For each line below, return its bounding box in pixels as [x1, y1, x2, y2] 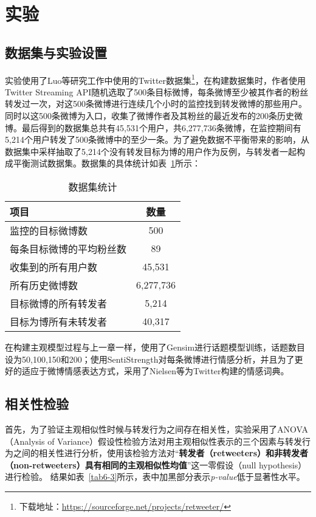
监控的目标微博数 [10, 223, 88, 238]
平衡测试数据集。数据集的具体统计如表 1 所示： [13, 157, 201, 169]
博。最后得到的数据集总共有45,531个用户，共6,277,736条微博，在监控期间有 [5, 121, 301, 134]
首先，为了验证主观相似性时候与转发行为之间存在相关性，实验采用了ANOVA [5, 422, 308, 435]
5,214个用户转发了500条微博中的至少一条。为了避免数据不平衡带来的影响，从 [5, 133, 309, 146]
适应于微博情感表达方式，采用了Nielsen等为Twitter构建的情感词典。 [21, 365, 289, 377]
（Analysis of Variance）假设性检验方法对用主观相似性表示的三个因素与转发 [5, 434, 303, 447]
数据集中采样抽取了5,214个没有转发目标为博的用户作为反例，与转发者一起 [5, 145, 297, 157]
